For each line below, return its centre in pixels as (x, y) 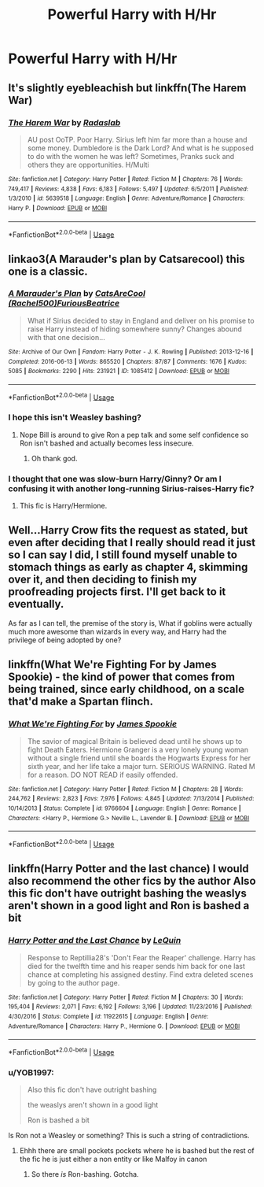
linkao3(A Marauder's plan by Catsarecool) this (126, 259)
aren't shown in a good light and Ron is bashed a (129, 906)
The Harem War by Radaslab (64, 122)
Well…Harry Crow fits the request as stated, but (128, 530)
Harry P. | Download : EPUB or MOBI (58, 208)
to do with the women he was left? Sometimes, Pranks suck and (131, 156)
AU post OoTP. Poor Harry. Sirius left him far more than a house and (137, 139)
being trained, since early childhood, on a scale (126, 689)
